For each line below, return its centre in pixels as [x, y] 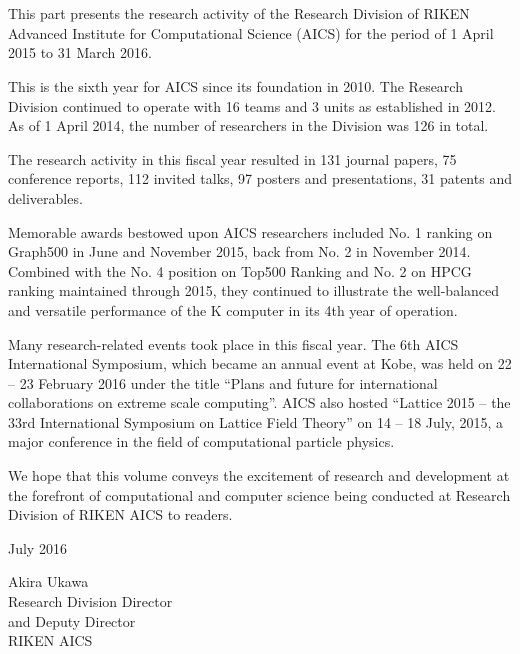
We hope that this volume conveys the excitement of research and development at [259, 475]
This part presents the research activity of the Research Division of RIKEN [239, 13]
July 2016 [37, 547]
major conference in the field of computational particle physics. [201, 441]
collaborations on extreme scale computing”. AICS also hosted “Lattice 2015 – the [259, 402]
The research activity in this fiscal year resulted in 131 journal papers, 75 [232, 158]
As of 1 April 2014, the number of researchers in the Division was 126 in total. [248, 125]
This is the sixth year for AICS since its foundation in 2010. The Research [235, 85]
